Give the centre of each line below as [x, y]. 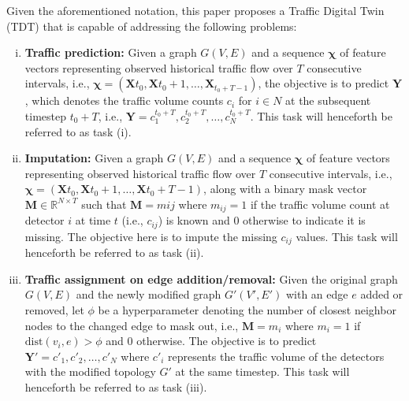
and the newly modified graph [149, 294]
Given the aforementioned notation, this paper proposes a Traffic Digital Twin [195, 10]
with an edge [317, 294]
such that [104, 204]
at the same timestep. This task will [262, 371]
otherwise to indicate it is [304, 220]
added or [382, 294]
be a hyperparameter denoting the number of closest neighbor [247, 310]
